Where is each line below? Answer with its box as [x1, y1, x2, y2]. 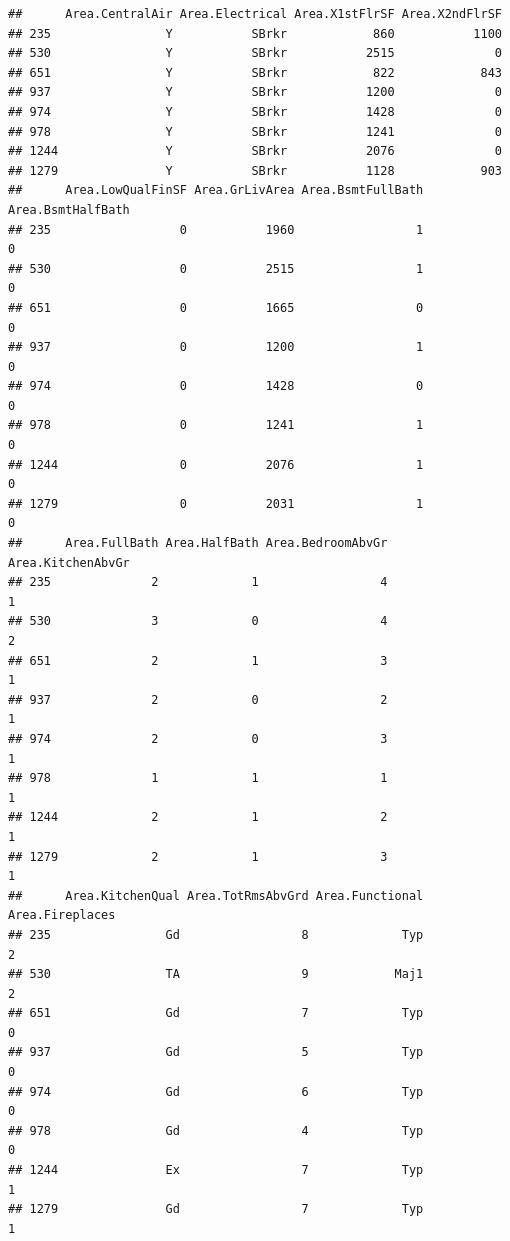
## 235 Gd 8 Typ [8, 927, 424, 942]
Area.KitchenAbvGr [8, 555, 130, 570]
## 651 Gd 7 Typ [8, 1006, 424, 1021]
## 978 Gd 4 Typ [8, 1123, 424, 1138]
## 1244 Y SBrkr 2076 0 [8, 144, 502, 159]
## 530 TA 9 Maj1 [8, 967, 424, 982]
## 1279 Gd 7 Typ [8, 1202, 424, 1217]
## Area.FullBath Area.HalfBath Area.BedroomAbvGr [8, 536, 388, 551]
